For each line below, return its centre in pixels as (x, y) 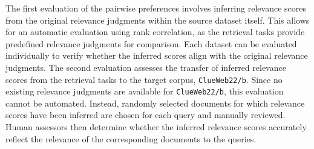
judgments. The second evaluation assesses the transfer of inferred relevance (146, 67)
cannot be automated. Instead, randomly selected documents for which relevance (155, 103)
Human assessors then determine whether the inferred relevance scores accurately (156, 127)
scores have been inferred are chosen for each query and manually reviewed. (146, 115)
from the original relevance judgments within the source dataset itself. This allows (158, 20)
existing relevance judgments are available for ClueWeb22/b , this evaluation (145, 91)
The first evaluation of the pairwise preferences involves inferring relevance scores (156, 8)
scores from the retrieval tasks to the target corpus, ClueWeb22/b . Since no (144, 79)
